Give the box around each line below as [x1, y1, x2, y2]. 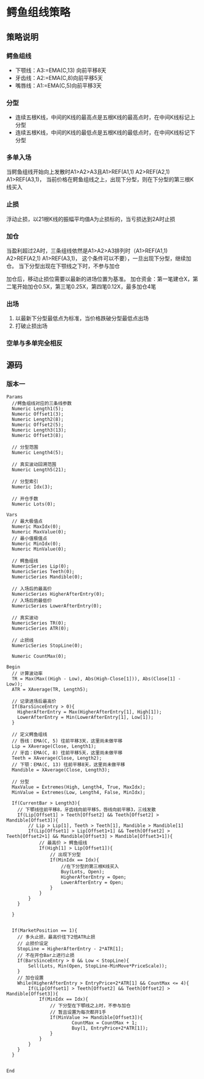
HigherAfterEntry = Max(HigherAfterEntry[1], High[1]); [17, 709, 163, 715]
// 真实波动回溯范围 [12, 461, 57, 467]
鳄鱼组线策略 [6, 5, 71, 20]
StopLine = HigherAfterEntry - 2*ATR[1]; [17, 945, 124, 952]
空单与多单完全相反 [6, 339, 63, 348]
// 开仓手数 [12, 496, 38, 502]
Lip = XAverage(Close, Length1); [12, 743, 97, 749]
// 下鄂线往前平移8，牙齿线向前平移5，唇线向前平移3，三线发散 [17, 806, 157, 812]
